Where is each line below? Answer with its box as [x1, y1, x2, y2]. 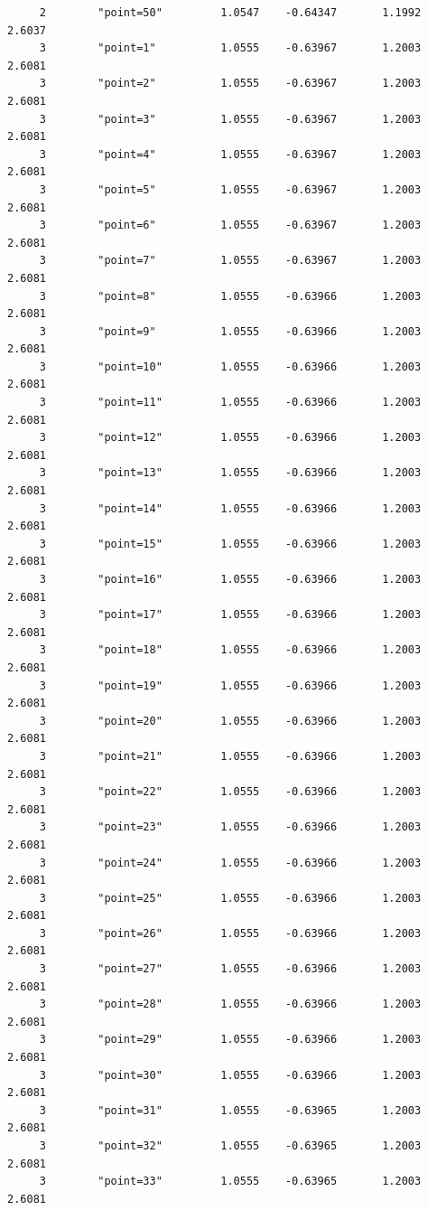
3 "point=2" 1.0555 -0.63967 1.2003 [39, 77, 422, 90]
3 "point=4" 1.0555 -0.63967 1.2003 [39, 147, 422, 161]
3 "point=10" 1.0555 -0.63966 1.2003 [39, 360, 422, 373]
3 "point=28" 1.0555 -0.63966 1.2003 [39, 998, 422, 1011]
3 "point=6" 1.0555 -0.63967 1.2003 [39, 219, 422, 232]
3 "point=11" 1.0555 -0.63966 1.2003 [39, 396, 422, 409]
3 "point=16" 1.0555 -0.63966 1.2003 [39, 573, 422, 586]
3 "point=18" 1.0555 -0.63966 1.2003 [39, 643, 422, 657]
